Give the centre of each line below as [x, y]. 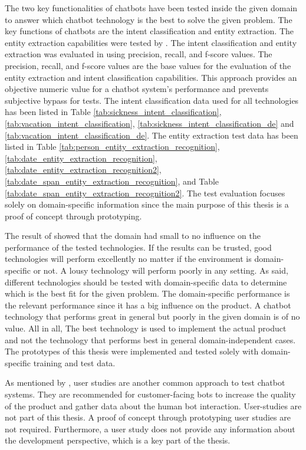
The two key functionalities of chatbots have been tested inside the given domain [151, 8]
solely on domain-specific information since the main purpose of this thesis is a [147, 204]
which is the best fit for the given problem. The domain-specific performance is [147, 293]
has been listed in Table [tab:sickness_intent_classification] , [113, 112]
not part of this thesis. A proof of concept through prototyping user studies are [148, 417]
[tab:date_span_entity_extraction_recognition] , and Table [112, 181]
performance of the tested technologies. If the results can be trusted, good [138, 247]
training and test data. [74, 362]
